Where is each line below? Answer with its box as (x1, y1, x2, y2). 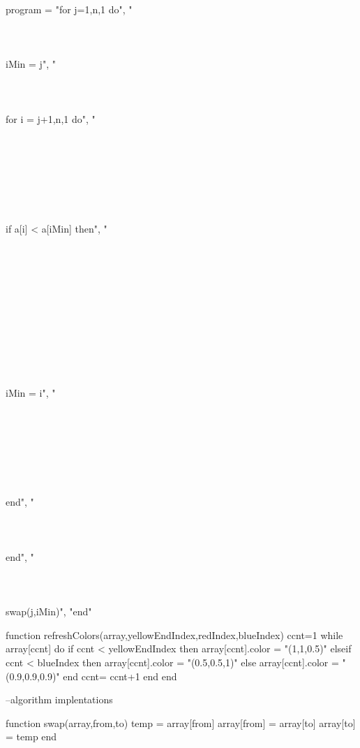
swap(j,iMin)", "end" (6, 604, 92, 619)
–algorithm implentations (6, 692, 113, 707)
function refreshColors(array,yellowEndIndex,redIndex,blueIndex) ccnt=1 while (6, 627, 343, 642)
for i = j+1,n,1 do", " (6, 111, 96, 126)
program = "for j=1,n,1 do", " (6, 2, 133, 16)
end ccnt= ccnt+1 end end (63, 668, 177, 683)
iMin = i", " (6, 385, 56, 399)
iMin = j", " (6, 57, 56, 71)
